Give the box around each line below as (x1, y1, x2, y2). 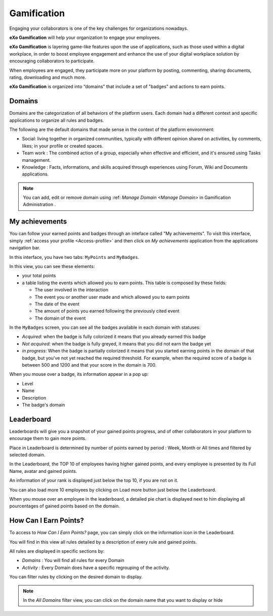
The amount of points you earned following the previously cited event (34, 308, 179, 314)
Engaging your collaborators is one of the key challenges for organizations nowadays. (9, 25, 189, 31)
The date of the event (34, 301, 80, 307)
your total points (22, 273, 56, 279)
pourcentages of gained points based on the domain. (9, 503, 120, 509)
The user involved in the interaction (34, 287, 109, 293)
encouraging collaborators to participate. (9, 58, 95, 64)
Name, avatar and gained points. (9, 468, 77, 474)
